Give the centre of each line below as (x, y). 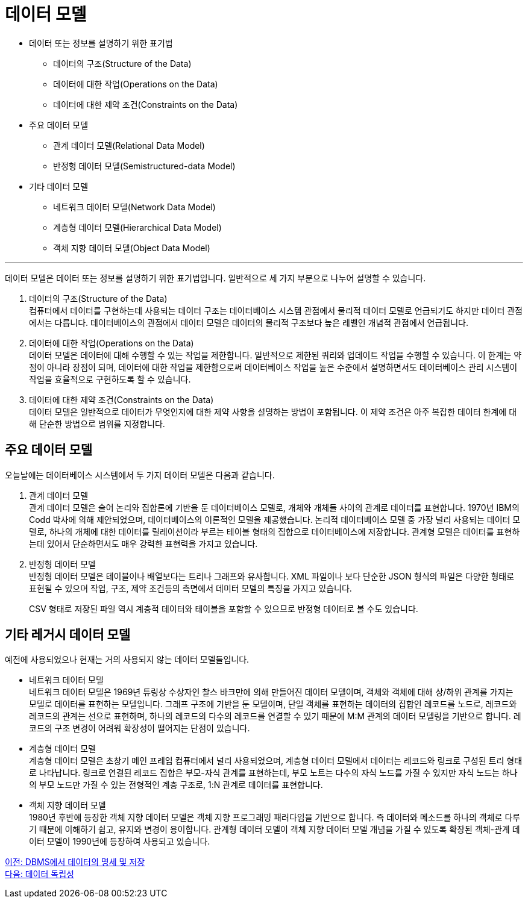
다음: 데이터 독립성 (39, 874)
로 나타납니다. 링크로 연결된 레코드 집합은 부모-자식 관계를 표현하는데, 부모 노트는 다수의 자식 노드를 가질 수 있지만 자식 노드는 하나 (273, 773)
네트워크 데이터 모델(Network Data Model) (134, 207)
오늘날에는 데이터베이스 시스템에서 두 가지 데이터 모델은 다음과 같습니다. (140, 475)
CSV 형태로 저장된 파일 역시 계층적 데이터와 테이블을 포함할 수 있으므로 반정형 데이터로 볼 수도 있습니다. (224, 608)
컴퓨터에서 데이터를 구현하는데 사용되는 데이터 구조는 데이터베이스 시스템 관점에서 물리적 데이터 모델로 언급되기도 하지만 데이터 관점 (276, 310)
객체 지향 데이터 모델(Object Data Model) (132, 248)
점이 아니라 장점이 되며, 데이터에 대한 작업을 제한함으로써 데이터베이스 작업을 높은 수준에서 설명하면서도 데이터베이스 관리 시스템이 (273, 367)
